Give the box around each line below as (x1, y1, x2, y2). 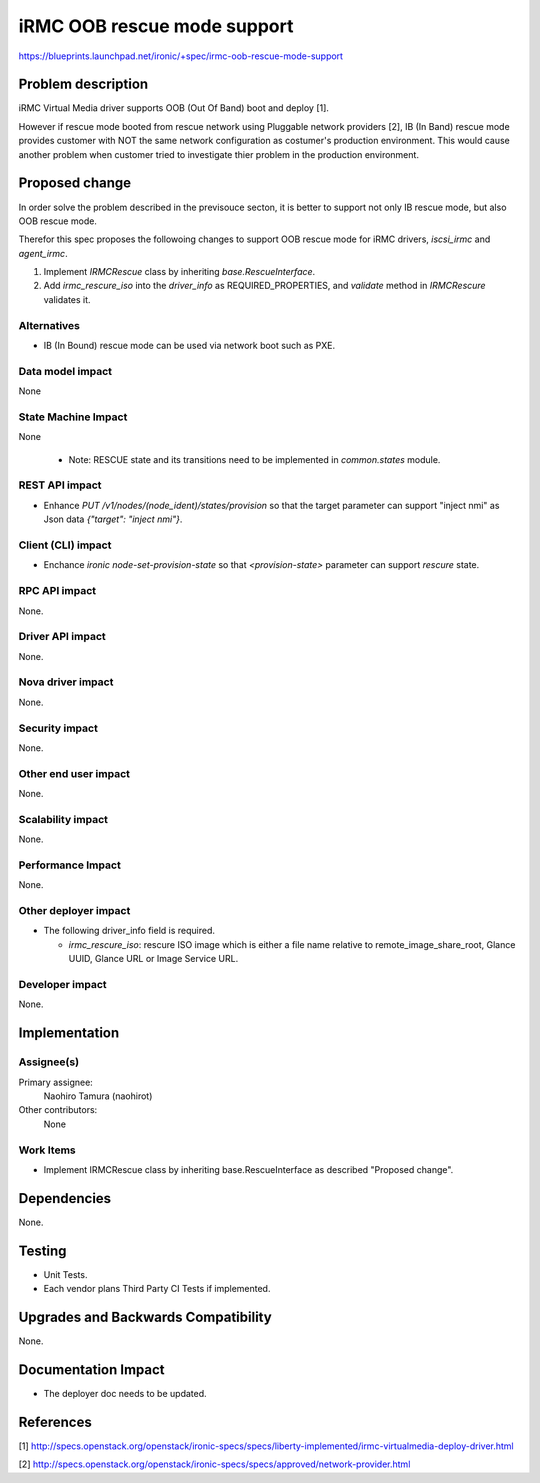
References (18, 1413, 92, 1430)
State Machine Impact (18, 410, 128, 424)
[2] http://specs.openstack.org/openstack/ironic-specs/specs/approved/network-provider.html (18, 1458, 411, 1470)
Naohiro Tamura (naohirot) (43, 1090, 153, 1102)
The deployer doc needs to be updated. (43, 1387, 207, 1399)
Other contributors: (18, 1104, 98, 1116)
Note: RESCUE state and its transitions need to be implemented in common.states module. (68, 453, 441, 465)
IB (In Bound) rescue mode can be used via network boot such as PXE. (43, 340, 336, 352)
